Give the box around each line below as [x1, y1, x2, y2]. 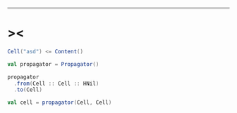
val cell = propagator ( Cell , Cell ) [7, 99, 112, 106]
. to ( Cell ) [13, 86, 42, 93]
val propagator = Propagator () [7, 60, 99, 67]
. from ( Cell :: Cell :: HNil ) [13, 80, 99, 87]
